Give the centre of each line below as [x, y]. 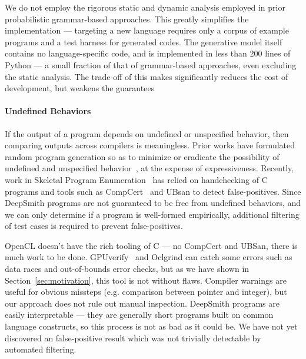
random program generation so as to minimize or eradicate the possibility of [142, 156]
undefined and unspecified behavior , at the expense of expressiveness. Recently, [149, 168]
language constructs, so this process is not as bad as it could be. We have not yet [151, 326]
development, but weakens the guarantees [80, 88]
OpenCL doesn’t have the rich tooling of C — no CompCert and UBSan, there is [151, 245]
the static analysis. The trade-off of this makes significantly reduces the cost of [147, 76]
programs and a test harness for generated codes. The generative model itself [144, 41]
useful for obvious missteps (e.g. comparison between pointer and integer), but [146, 292]
